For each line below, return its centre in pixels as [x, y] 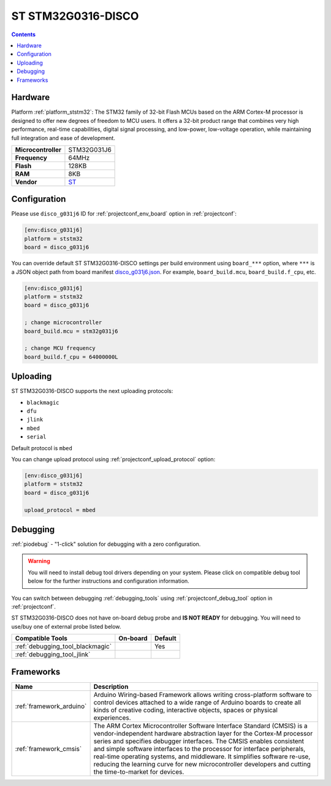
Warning [39, 561]
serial [36, 437]
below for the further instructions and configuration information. [108, 581]
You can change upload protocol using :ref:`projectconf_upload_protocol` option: [113, 459]
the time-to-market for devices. [139, 772]
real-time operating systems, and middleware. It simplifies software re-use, [202, 757]
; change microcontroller [63, 323]
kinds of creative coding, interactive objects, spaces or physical [186, 710]
